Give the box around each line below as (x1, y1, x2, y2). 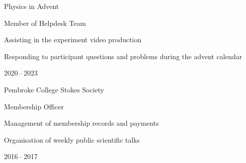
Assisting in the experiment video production (4, 34, 142, 45)
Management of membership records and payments (4, 118, 159, 128)
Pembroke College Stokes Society (4, 84, 104, 94)
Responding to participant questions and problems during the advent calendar (4, 51, 243, 61)
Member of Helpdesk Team (4, 17, 86, 28)
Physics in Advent (4, 1, 59, 11)
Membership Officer (4, 101, 64, 111)
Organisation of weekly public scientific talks (4, 134, 140, 145)
